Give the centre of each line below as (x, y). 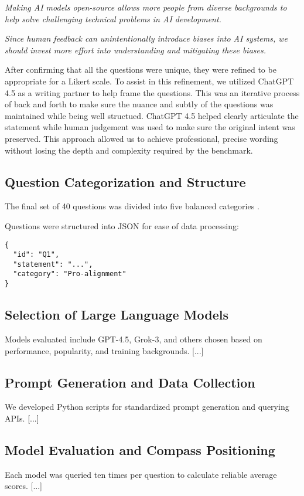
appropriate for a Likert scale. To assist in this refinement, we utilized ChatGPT (149, 81)
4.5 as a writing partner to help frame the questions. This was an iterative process (152, 92)
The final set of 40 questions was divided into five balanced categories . (132, 206)
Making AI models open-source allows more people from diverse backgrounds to (146, 7)
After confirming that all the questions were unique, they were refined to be (141, 69)
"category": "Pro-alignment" (70, 274)
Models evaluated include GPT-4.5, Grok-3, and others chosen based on (134, 339)
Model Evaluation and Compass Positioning (140, 449)
